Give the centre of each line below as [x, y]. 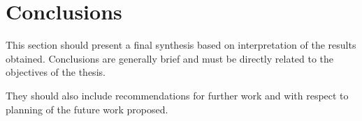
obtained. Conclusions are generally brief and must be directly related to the [170, 58]
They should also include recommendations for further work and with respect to [177, 95]
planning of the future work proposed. [87, 109]
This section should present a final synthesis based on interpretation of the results [181, 45]
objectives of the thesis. [56, 72]
